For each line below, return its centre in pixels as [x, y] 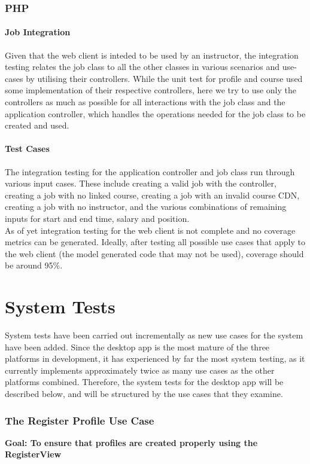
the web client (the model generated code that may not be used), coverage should [154, 253]
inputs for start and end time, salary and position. [97, 218]
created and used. [37, 125]
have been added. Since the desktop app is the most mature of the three [137, 347]
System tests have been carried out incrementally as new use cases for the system [154, 335]
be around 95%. [34, 265]
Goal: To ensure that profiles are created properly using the [131, 442]
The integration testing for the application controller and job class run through [150, 171]
